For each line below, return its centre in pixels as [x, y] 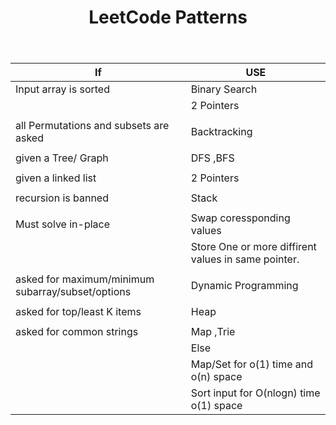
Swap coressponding [240, 218]
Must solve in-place [63, 224]
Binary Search [224, 89]
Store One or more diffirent [253, 247]
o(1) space [216, 406]
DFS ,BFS [212, 158]
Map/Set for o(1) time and [252, 364]
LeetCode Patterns [168, 17]
